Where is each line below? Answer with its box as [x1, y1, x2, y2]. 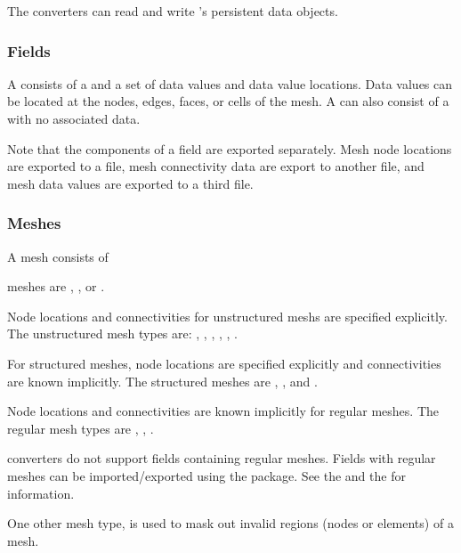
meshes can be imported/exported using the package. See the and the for [7, 466, 406, 484]
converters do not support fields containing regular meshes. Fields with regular [7, 449, 436, 468]
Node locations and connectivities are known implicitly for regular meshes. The [7, 402, 440, 420]
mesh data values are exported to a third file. [7, 174, 254, 192]
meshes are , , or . [7, 277, 105, 296]
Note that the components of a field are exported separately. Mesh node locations [7, 139, 452, 158]
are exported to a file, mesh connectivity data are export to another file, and [7, 157, 425, 175]
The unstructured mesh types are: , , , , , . [7, 324, 238, 343]
